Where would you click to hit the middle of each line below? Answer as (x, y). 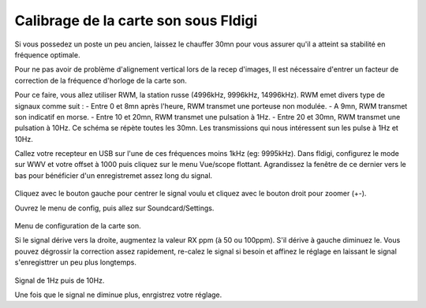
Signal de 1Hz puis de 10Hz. (60, 280)
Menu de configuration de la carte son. (78, 226)
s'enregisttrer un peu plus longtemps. (76, 262)
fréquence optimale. (47, 54)
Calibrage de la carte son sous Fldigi (136, 20)
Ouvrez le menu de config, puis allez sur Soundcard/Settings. (114, 208)
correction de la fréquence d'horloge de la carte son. (101, 80)
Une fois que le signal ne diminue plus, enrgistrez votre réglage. (118, 295)
